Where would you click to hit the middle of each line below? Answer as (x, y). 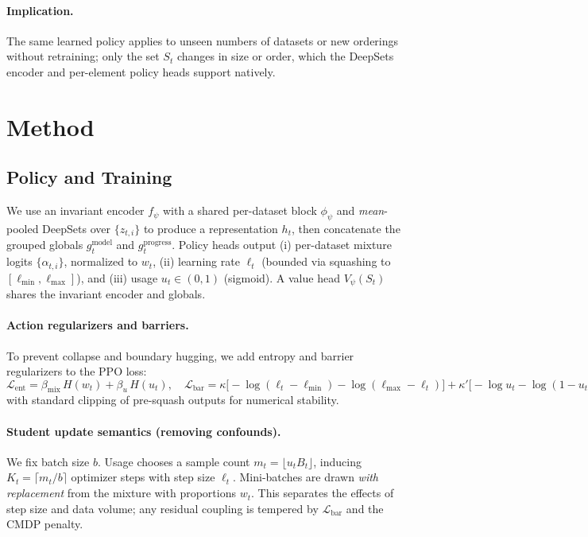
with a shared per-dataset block (240, 210)
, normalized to (101, 261)
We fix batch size (48, 461)
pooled (23, 228)
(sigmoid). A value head (282, 277)
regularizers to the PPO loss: (77, 371)
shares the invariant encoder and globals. (106, 294)
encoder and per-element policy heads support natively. (141, 71)
